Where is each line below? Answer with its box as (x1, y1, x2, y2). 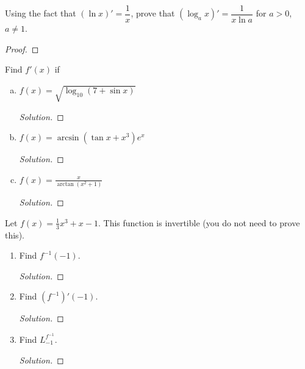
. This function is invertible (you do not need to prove (98, 216, 300, 229)
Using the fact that (5, 7, 76, 20)
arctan (57, 181, 74, 188)
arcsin (57, 134, 79, 143)
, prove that (131, 7, 175, 20)
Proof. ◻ (5, 42, 39, 55)
